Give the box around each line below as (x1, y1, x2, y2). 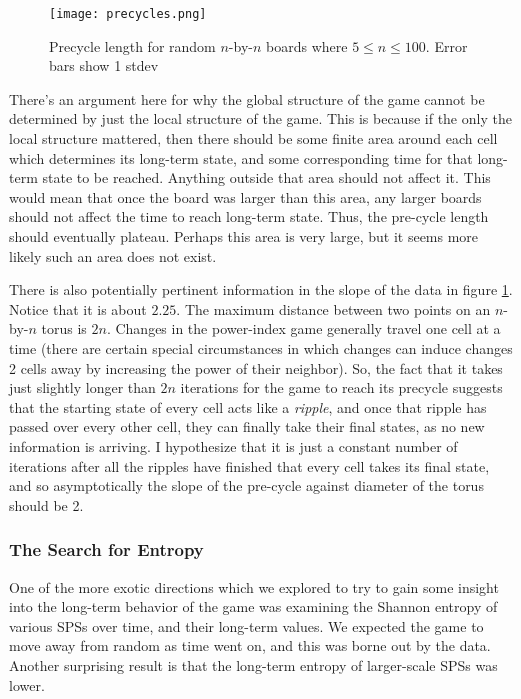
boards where (266, 35, 348, 56)
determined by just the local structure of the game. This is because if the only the (9, 108, 512, 129)
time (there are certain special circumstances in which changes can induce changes (9, 337, 513, 358)
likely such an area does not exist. (9, 245, 217, 266)
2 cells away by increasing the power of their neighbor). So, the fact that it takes (9, 357, 503, 378)
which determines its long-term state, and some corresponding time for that (9, 147, 473, 168)
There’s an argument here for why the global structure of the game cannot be (9, 88, 485, 109)
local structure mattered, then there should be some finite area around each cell (9, 128, 498, 149)
